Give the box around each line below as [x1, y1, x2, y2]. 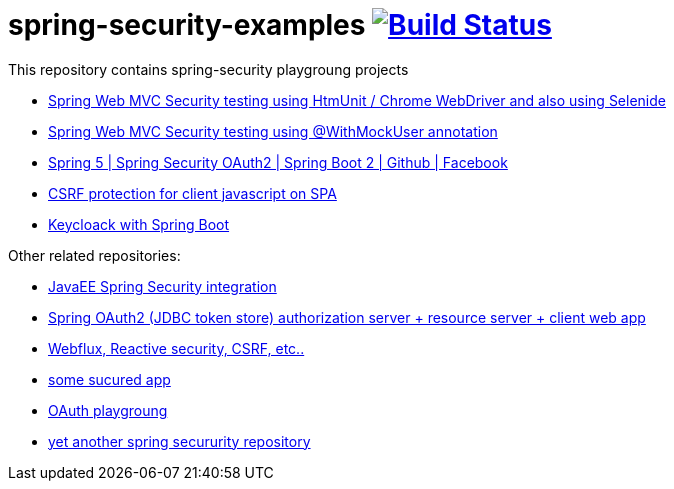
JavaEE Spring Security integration [48, 277, 277, 295]
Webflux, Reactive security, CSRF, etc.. [48, 339, 305, 357]
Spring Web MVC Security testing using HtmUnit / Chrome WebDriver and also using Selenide [48, 91, 666, 109]
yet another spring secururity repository [48, 432, 311, 450]
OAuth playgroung [48, 401, 168, 419]
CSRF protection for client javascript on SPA [48, 184, 337, 202]
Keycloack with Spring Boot [48, 215, 230, 233]
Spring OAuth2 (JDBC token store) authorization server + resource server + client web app [48, 308, 646, 326]
